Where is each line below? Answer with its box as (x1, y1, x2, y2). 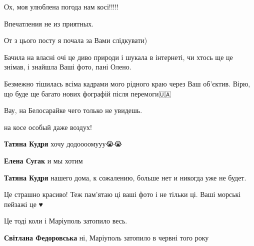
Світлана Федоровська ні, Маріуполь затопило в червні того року (4, 232, 209, 242)
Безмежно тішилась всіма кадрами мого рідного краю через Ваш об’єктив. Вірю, (4, 78, 250, 88)
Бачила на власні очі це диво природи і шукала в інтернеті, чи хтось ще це (4, 51, 233, 62)
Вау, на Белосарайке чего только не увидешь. (4, 105, 142, 115)
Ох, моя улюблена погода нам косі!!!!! (4, 1, 119, 11)
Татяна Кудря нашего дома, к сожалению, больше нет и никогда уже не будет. (4, 172, 246, 182)
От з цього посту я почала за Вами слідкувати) (4, 35, 147, 45)
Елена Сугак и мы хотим (4, 155, 83, 165)
